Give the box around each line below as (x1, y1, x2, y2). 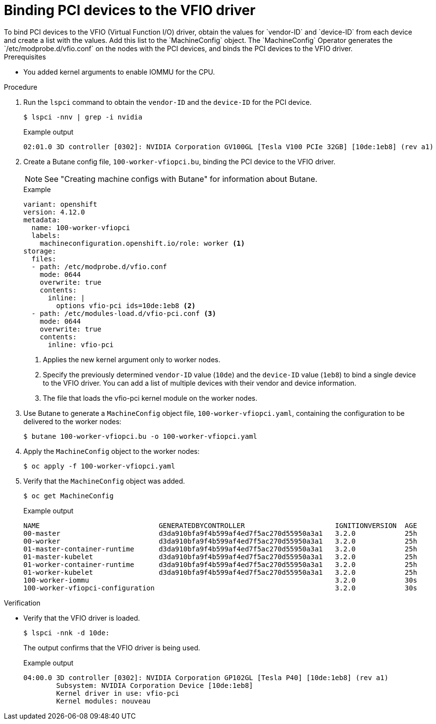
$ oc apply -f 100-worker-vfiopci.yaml (23, 462, 175, 470)
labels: (31, 231, 60, 239)
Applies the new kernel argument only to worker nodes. (43, 355, 220, 364)
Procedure (4, 82, 37, 91)
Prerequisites (4, 52, 46, 61)
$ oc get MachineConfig (23, 491, 114, 500)
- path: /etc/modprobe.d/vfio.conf (31, 262, 167, 271)
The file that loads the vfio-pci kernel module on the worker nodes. (43, 393, 257, 402)
